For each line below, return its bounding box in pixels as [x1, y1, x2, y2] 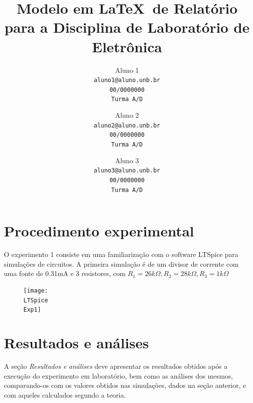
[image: [23, 287, 48, 294]
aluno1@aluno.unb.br [93, 77, 161, 84]
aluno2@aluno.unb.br [93, 122, 161, 129]
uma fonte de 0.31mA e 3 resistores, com [4, 268, 126, 278]
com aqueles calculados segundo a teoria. [4, 389, 126, 400]
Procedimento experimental [4, 221, 194, 241]
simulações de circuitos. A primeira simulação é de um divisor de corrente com [4, 258, 239, 269]
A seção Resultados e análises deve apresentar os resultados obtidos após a [4, 361, 228, 371]
